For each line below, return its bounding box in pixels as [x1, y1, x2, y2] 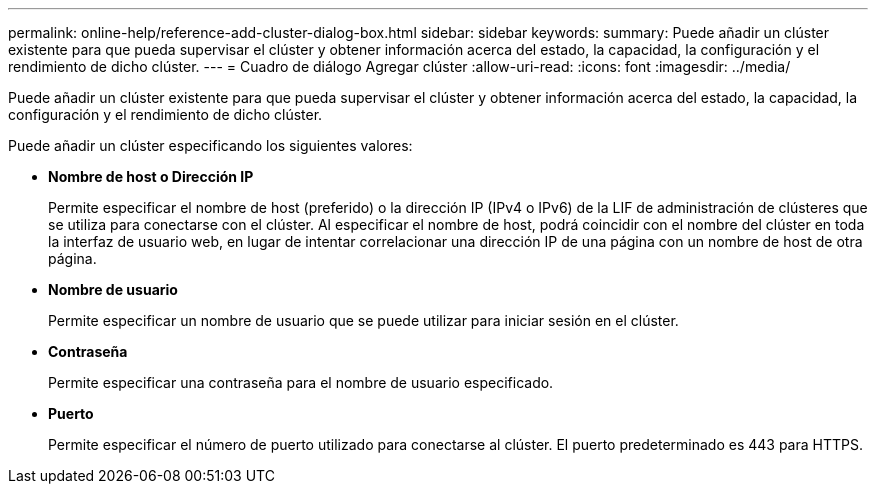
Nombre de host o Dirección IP [48, 168, 254, 185]
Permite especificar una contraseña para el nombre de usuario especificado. [48, 374, 554, 391]
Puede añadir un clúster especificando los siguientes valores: [8, 137, 413, 154]
